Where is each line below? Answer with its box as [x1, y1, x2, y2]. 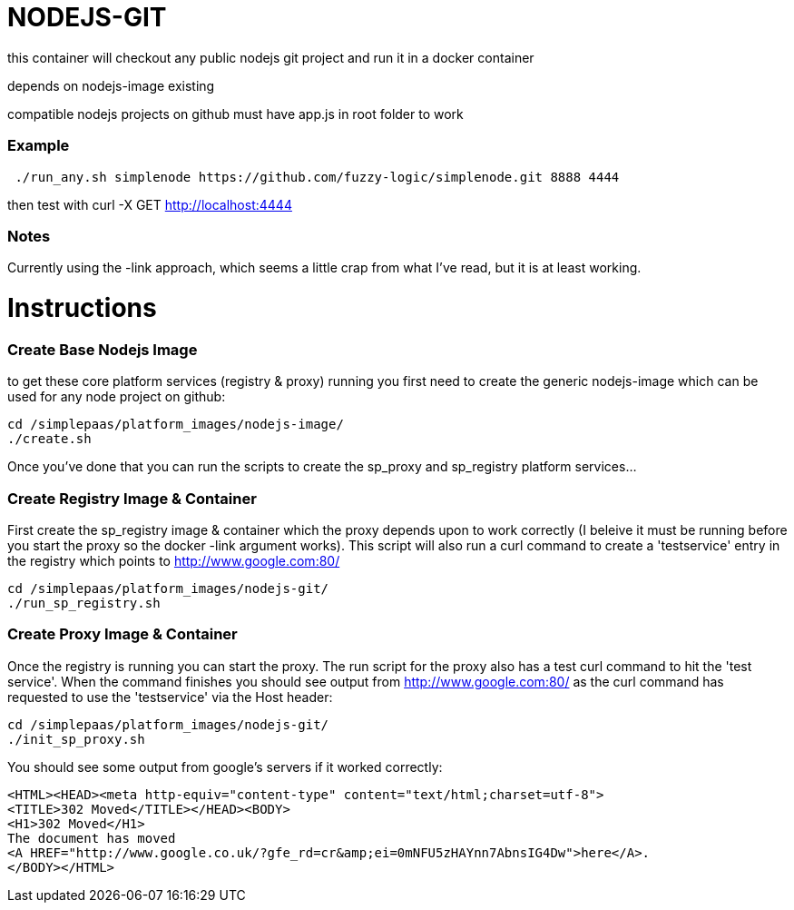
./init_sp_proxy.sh [7, 731, 145, 747]
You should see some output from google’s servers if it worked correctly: [7, 758, 443, 775]
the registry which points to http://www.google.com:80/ [7, 552, 340, 569]
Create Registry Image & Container [7, 489, 257, 508]
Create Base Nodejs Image [7, 340, 198, 359]
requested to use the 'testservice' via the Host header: [7, 688, 333, 705]
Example [7, 136, 70, 155]
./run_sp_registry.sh [7, 595, 161, 610]
